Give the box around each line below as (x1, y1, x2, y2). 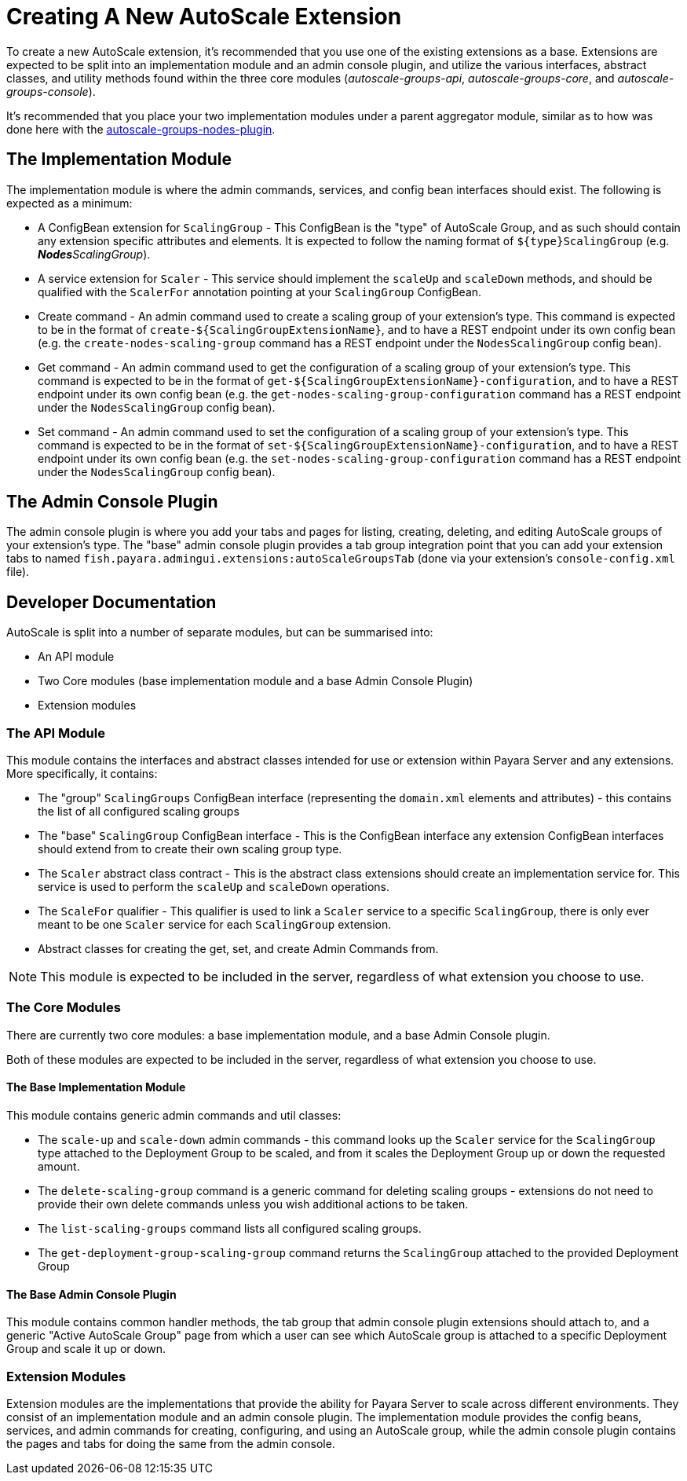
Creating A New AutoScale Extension (6, 3, 402, 30)
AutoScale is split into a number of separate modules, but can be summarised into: (6, 625, 433, 640)
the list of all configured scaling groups (38, 805, 239, 819)
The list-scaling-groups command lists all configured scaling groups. (38, 1222, 422, 1235)
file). (6, 565, 30, 579)
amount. (38, 1160, 80, 1173)
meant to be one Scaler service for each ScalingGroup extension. (38, 918, 392, 932)
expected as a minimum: (6, 196, 133, 210)
